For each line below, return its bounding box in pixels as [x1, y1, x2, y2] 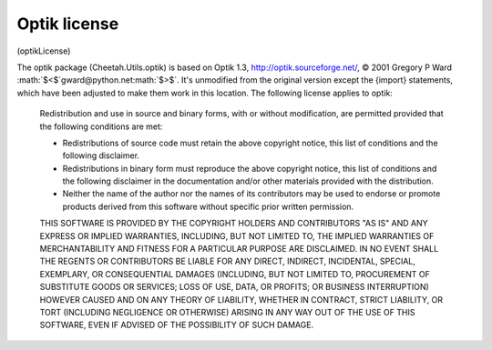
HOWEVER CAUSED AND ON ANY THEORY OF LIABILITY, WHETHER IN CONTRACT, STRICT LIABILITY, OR [39, 294, 444, 305]
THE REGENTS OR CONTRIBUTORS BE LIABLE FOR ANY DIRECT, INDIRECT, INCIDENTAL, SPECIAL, [39, 255, 416, 267]
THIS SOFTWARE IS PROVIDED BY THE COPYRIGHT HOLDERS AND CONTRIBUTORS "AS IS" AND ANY [39, 218, 428, 229]
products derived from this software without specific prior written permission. [62, 201, 354, 212]
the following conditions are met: [39, 121, 163, 132]
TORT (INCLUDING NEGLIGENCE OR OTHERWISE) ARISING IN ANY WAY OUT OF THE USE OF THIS [39, 306, 415, 317]
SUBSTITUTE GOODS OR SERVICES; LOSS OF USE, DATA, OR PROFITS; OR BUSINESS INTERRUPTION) [39, 282, 430, 293]
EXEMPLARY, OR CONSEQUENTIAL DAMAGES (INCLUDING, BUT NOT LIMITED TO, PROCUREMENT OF [39, 268, 430, 279]
